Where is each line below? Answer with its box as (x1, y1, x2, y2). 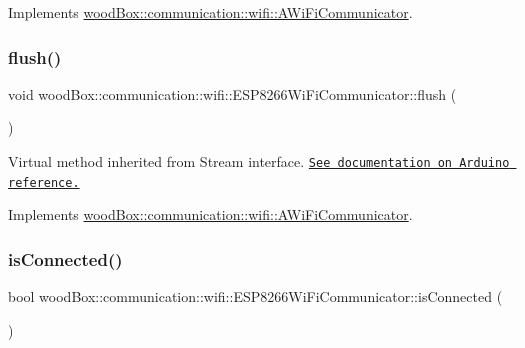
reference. (8, 175, 80, 190)
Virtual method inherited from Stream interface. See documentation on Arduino (8, 151, 510, 171)
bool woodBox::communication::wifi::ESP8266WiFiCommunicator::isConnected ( (8, 286, 503, 307)
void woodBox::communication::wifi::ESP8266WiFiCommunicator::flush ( (8, 83, 457, 104)
